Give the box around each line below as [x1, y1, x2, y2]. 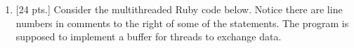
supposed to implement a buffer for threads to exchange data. [15, 29, 282, 44]
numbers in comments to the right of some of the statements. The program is [15, 15, 349, 30]
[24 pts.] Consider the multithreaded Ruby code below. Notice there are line [15, 2, 343, 16]
